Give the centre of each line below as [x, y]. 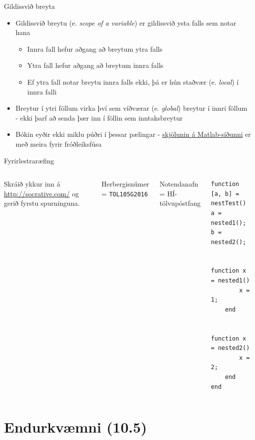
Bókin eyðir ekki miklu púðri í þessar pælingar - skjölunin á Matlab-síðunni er [133, 134]
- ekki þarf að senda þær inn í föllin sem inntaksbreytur [99, 117]
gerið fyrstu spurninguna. [42, 203]
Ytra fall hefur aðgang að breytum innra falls [95, 65]
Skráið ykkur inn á [32, 184]
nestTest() [228, 204]
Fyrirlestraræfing [29, 160]
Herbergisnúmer [125, 184]
